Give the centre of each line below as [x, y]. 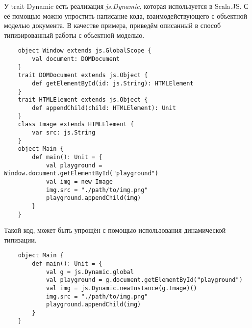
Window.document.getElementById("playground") [81, 174]
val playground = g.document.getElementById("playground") [144, 280]
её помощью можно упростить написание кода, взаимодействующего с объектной [126, 15]
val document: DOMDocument [76, 59]
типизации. [20, 239]
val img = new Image [79, 181]
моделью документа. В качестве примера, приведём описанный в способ [113, 25]
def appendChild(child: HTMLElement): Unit [104, 108]
